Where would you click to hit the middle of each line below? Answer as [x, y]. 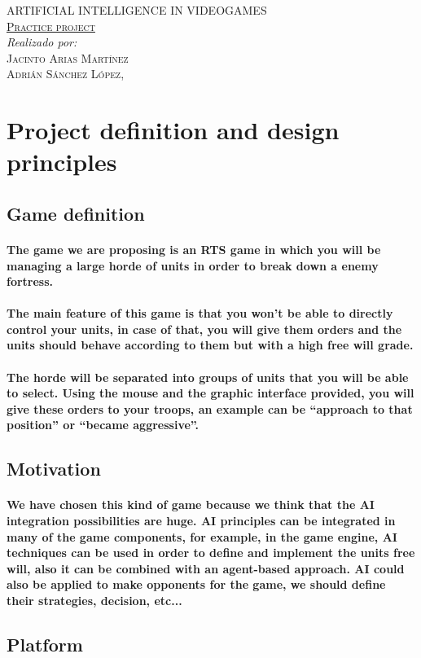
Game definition [76, 213]
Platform [45, 644]
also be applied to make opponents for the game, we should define [196, 584]
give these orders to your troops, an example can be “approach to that [210, 408]
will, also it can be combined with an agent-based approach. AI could [206, 568]
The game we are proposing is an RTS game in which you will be [194, 249]
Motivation [54, 469]
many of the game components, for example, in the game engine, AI [202, 536]
